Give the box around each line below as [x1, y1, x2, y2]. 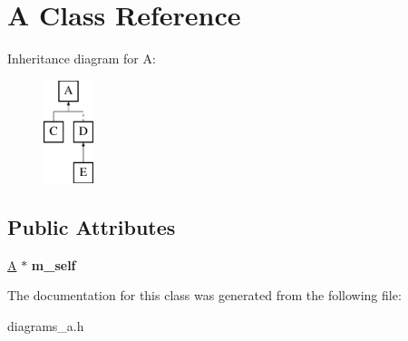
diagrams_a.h [7, 317, 84, 336]
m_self [31, 255, 76, 274]
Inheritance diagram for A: [7, 49, 156, 68]
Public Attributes [7, 213, 176, 241]
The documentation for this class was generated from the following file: [7, 286, 402, 305]
